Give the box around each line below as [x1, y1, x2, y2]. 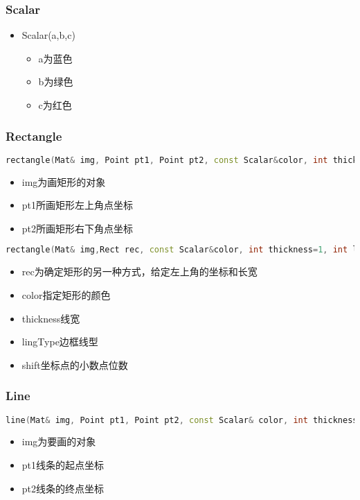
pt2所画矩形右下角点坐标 [21, 221, 134, 235]
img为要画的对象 [21, 434, 96, 449]
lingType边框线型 [21, 334, 98, 349]
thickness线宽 [21, 311, 80, 325]
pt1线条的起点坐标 [21, 458, 105, 472]
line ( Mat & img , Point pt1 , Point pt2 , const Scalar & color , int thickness [6, 415, 358, 425]
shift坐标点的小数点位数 [21, 357, 128, 372]
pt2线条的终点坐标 [21, 481, 105, 495]
